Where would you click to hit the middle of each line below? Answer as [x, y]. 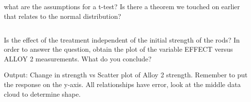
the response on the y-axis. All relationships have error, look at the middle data [122, 84]
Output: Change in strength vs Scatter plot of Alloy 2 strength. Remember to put [126, 75]
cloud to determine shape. [42, 94]
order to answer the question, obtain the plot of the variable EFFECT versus [118, 49]
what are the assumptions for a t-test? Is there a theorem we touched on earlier [122, 6]
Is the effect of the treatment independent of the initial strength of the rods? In [122, 39]
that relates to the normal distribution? [63, 16]
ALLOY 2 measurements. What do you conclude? [78, 58]
